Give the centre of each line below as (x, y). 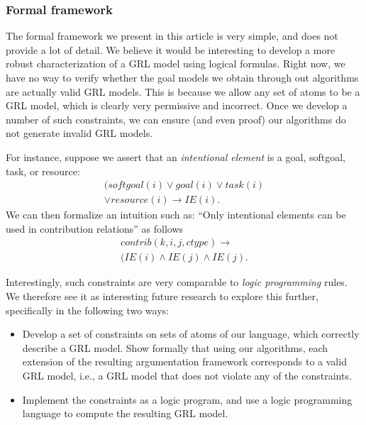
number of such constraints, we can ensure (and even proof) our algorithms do (176, 119)
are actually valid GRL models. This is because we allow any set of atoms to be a (183, 91)
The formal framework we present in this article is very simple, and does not (172, 36)
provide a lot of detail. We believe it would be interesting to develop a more (171, 49)
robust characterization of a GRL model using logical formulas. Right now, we (176, 64)
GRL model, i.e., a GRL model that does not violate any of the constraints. (187, 376)
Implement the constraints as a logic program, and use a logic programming (187, 399)
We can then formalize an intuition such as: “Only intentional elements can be (176, 215)
